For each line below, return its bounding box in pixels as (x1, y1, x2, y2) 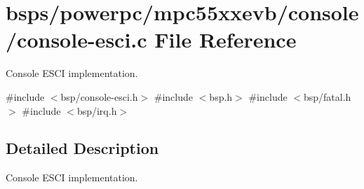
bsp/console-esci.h (60, 89, 138, 104)
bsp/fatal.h (304, 89, 351, 104)
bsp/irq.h (76, 103, 117, 118)
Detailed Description (6, 137, 159, 159)
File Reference (154, 25, 297, 54)
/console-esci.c (6, 25, 147, 54)
